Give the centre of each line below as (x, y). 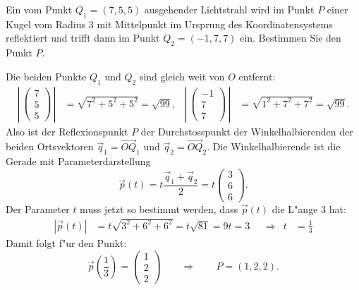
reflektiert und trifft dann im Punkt (83, 38)
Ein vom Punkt (39, 9)
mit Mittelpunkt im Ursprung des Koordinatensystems (215, 24)
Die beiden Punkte (46, 76)
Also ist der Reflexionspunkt (67, 131)
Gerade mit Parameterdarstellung (78, 161)
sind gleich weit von (182, 76)
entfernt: (257, 76)
